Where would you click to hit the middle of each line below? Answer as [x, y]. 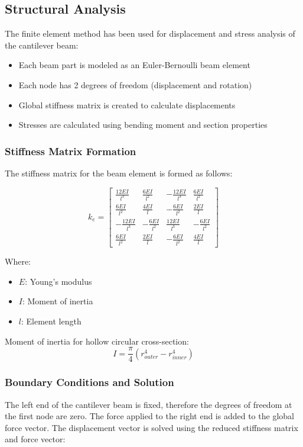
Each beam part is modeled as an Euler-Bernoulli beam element [134, 65]
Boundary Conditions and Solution [89, 382]
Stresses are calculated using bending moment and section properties [143, 125]
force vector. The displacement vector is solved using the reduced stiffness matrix [151, 427]
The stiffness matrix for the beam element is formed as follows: [119, 173]
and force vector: [35, 439]
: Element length [51, 321]
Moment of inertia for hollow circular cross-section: [97, 341]
